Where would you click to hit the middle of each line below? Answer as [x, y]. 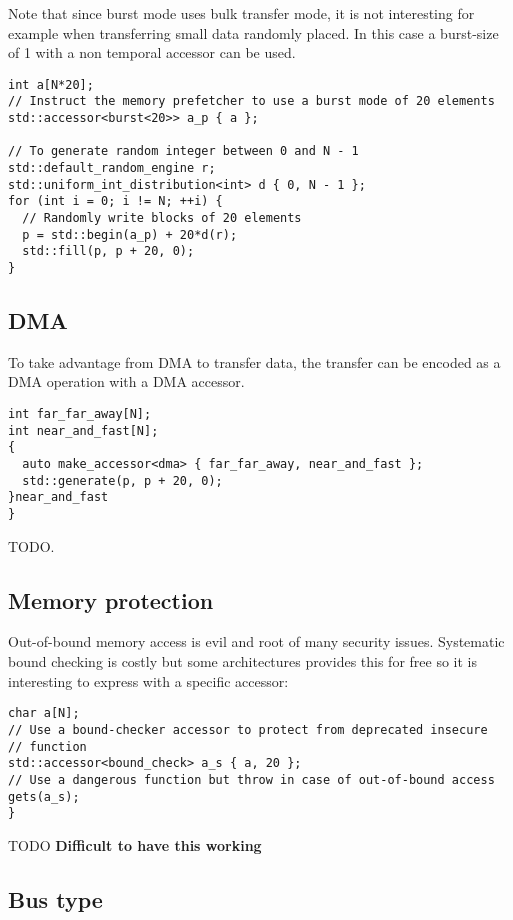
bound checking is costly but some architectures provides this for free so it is [242, 661]
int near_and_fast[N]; [83, 430]
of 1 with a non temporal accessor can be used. [152, 52]
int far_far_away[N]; [80, 414]
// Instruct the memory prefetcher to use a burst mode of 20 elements [251, 101]
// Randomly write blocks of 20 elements [162, 218]
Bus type [55, 898]
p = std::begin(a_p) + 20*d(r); [130, 234]
